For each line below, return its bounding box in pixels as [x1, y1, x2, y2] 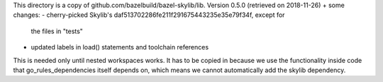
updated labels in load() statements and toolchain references [30, 43, 209, 52]
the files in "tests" [30, 27, 83, 35]
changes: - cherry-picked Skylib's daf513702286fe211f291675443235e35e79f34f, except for [13, 11, 285, 19]
